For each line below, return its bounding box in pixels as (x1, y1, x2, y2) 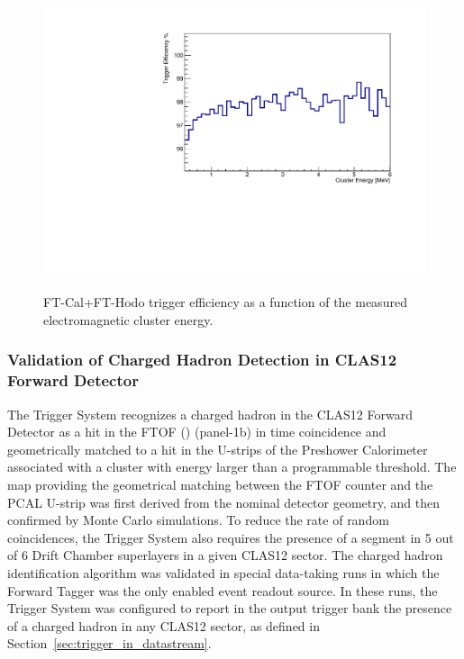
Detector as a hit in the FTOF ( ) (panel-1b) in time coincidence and (7, 422, 387, 441)
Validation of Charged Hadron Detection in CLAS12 (7, 348, 397, 371)
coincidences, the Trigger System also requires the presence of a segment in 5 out (7, 528, 454, 546)
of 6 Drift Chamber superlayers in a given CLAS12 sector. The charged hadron (7, 546, 443, 564)
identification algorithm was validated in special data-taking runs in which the (7, 563, 440, 582)
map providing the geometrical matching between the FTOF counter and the (7, 474, 433, 493)
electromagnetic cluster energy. (43, 310, 214, 329)
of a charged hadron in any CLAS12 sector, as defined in (7, 616, 320, 635)
